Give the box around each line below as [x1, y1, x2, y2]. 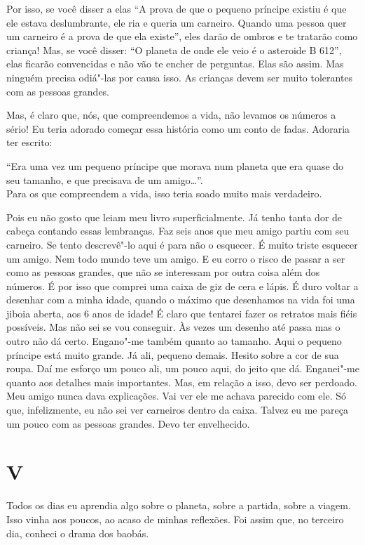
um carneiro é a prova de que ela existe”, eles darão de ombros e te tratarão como [6, 29, 358, 44]
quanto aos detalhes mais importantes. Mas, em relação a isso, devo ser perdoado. [6, 374, 357, 389]
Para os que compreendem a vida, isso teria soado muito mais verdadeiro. [6, 186, 322, 201]
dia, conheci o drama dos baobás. [6, 525, 149, 540]
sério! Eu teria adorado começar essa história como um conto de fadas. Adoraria [6, 121, 350, 136]
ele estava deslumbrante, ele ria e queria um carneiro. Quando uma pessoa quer [6, 15, 347, 29]
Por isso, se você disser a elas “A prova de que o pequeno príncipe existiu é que [6, 1, 347, 15]
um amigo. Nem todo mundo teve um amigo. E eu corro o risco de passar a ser [6, 251, 345, 265]
